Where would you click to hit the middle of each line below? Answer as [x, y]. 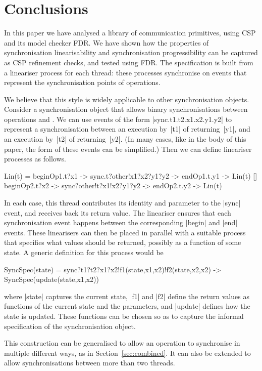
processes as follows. [35, 159]
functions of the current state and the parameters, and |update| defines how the [127, 306]
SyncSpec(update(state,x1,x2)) [51, 279]
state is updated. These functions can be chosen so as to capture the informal [124, 316]
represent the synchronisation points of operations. [82, 82]
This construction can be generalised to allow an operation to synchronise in [122, 343]
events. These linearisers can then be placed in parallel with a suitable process [125, 232]
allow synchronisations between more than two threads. [90, 363]
